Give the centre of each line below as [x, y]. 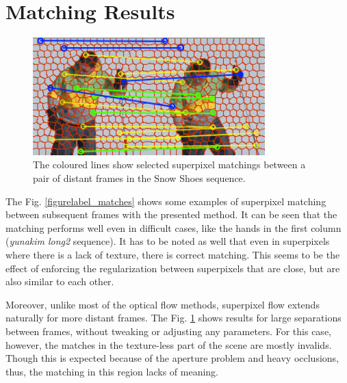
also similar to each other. [60, 281]
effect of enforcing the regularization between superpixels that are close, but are [173, 268]
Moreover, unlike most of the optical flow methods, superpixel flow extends [163, 304]
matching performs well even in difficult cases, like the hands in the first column [173, 227]
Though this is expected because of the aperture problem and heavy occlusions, [172, 358]
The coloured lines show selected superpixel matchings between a [169, 164]
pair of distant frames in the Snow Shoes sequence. [139, 178]
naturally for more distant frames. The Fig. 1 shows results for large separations [173, 318]
